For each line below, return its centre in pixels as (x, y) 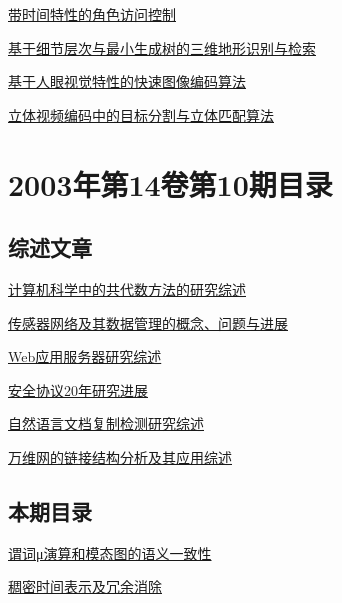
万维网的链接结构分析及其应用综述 (120, 456)
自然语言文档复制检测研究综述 (106, 423)
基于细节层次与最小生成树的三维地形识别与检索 (162, 47)
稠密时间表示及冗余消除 (85, 586)
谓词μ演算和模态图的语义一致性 (110, 552)
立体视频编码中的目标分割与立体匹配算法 (141, 114)
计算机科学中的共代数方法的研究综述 (127, 288)
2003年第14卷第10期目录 (170, 183)
